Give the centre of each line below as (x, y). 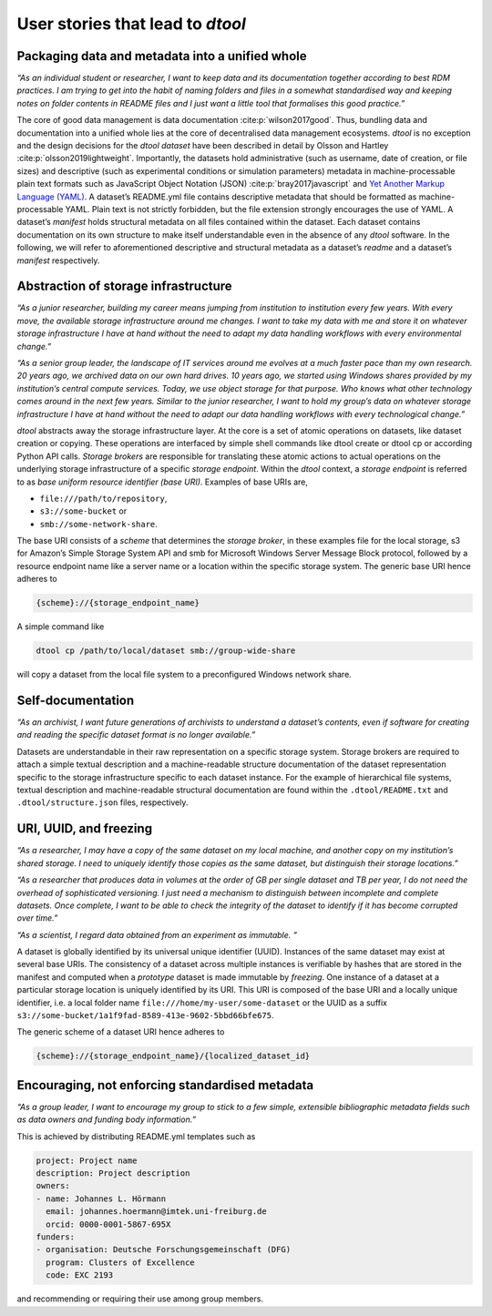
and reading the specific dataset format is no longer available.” (136, 735)
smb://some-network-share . (99, 524)
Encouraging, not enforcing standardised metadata (165, 1085)
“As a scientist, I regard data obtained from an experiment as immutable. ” (157, 934)
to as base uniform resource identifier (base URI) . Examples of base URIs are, (163, 482)
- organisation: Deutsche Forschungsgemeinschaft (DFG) (164, 1250)
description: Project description (113, 1173)
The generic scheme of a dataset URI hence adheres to (121, 1032)
